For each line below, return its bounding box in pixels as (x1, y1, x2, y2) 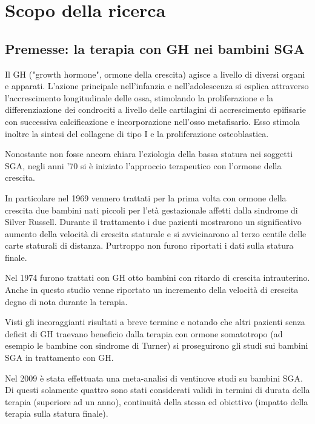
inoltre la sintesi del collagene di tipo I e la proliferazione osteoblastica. (5, 127, 269, 140)
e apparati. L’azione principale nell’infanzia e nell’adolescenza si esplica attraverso (5, 79, 309, 92)
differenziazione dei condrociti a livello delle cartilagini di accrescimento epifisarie (5, 103, 306, 116)
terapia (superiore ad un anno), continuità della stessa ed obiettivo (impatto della (5, 395, 308, 408)
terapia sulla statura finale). (5, 407, 108, 420)
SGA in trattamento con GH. (5, 351, 114, 364)
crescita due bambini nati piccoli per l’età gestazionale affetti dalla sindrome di (5, 203, 298, 216)
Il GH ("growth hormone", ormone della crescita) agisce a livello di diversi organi (5, 67, 305, 80)
